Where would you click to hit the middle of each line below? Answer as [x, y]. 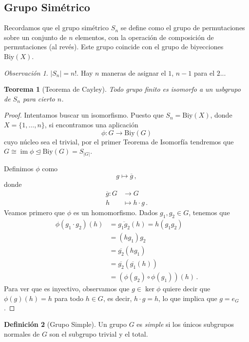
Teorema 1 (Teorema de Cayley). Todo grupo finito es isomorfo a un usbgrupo [122, 89]
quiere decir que [186, 289]
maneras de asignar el [134, 72]
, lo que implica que [188, 298]
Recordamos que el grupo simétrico [57, 28]
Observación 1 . [26, 72]
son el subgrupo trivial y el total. [99, 333]
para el [204, 72]
